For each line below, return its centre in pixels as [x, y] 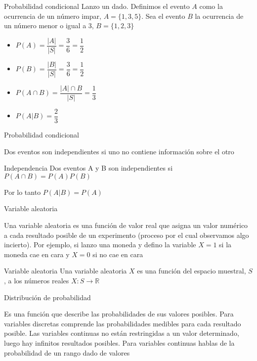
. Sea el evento [163, 16]
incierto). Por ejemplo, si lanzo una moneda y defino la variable [100, 245]
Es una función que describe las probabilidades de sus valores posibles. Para [119, 314]
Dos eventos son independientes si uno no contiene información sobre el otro [119, 151]
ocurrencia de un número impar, [53, 16]
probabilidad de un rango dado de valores [67, 352]
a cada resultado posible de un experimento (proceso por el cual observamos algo [127, 235]
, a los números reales [37, 280]
